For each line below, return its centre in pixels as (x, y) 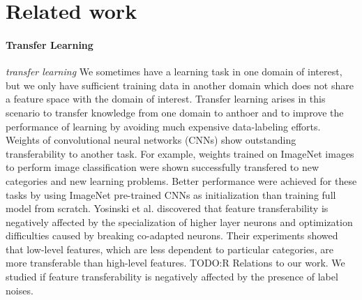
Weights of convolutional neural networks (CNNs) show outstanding (151, 140)
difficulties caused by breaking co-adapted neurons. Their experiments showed (172, 235)
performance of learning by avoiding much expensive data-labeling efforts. (163, 126)
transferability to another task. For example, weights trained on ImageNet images (180, 153)
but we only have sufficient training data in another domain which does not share (180, 85)
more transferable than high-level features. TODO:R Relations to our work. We (175, 263)
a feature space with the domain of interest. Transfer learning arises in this (166, 99)
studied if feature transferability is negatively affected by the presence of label (172, 277)
